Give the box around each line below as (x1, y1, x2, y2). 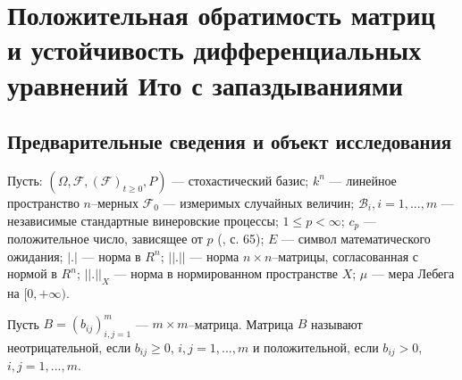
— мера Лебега (371, 264, 455, 283)
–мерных (90, 193, 139, 211)
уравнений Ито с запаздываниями (7, 66, 403, 103)
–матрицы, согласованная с (272, 246, 418, 265)
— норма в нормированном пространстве (113, 264, 338, 283)
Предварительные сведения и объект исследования (7, 128, 452, 155)
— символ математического (281, 229, 431, 247)
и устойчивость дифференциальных (7, 31, 422, 68)
